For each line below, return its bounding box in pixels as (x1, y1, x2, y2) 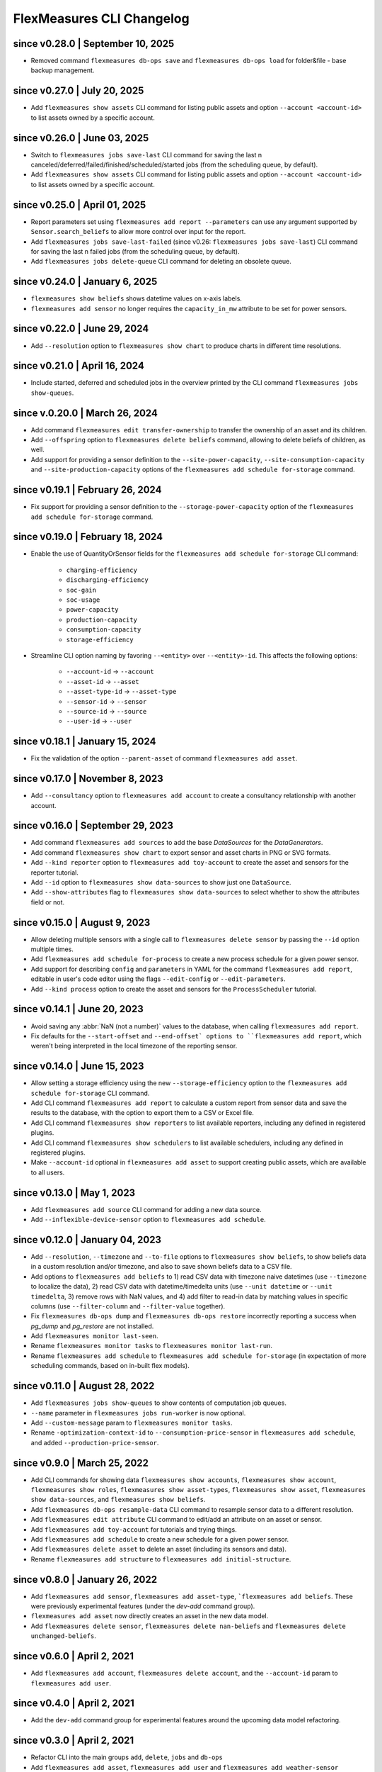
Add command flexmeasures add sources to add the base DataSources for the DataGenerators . (30, 839, 323, 847)
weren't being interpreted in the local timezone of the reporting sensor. (30, 1042, 238, 1050)
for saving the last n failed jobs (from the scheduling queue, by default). (30, 247, 240, 255)
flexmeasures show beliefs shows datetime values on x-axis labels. (30, 294, 242, 303)
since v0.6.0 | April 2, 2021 (13, 1650, 134, 1662)
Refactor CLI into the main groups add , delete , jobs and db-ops (30, 1753, 223, 1761)
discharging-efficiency (66, 576, 149, 584)
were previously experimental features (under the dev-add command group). (30, 1602, 255, 1610)
